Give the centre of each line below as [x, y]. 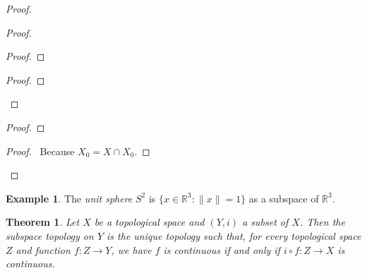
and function [43, 249]
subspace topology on [50, 235]
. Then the [322, 222]
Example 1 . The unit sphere [69, 198]
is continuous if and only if [222, 249]
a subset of [265, 222]
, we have [131, 249]
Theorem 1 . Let [43, 222]
